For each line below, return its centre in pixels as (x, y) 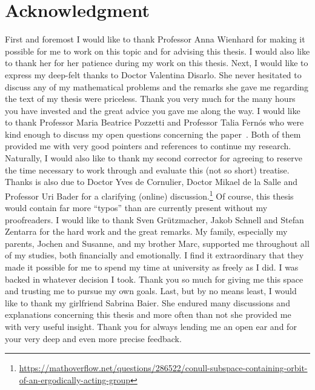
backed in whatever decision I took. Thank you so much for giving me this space (154, 279)
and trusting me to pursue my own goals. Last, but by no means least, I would (151, 291)
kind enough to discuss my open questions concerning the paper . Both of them (153, 134)
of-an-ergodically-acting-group (75, 379)
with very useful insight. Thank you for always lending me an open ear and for (151, 327)
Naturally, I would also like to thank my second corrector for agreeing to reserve (154, 158)
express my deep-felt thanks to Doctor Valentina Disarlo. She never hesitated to (153, 74)
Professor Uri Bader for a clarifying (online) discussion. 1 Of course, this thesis (149, 195)
